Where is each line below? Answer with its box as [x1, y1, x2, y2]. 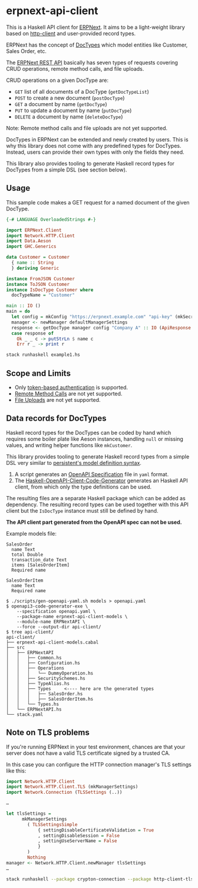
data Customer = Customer [6, 255, 70, 260]
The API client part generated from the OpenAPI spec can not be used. [6, 519, 182, 526]
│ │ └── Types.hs [6, 701, 60, 707]
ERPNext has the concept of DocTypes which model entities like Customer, [6, 41, 188, 48]
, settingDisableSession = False [37, 833, 120, 839]
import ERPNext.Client [6, 227, 62, 233]
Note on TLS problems [6, 728, 90, 738]
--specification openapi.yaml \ [16, 608, 96, 614]
